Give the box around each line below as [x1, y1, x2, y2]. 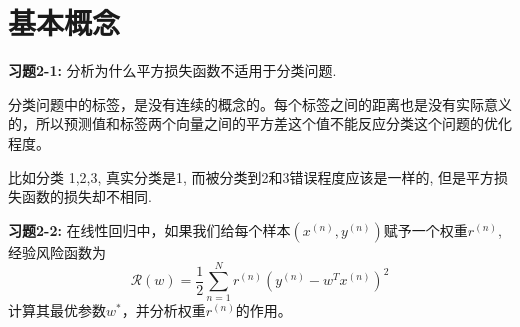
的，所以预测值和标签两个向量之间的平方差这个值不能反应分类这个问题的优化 [8, 113, 512, 134]
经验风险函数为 [8, 241, 106, 262]
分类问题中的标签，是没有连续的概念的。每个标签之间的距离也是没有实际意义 [8, 93, 512, 114]
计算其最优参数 [8, 300, 106, 321]
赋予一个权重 [383, 219, 468, 240]
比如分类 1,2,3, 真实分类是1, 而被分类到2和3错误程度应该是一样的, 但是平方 [8, 166, 495, 187]
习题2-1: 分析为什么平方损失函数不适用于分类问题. [8, 60, 337, 81]
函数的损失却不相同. [21, 186, 152, 207]
